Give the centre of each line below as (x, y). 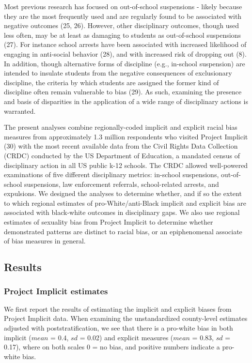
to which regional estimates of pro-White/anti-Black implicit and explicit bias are (125, 203)
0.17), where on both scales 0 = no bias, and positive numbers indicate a (112, 347)
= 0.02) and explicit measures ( (126, 337)
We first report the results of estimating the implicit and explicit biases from (118, 309)
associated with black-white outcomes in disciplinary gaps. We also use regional (122, 212)
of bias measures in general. (45, 241)
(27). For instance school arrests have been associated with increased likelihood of (125, 44)
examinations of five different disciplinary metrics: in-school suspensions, (111, 174)
